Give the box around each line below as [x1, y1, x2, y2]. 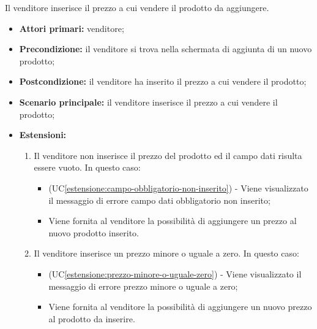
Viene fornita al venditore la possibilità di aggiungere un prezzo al [48, 214, 297, 227]
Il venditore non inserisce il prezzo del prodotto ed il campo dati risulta [34, 149, 302, 161]
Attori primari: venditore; [19, 21, 124, 34]
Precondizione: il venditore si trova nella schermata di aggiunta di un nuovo [19, 42, 312, 55]
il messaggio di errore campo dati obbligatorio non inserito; [48, 193, 270, 206]
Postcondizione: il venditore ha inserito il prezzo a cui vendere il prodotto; [19, 75, 307, 88]
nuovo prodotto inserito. [48, 226, 139, 239]
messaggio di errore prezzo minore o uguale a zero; [48, 279, 238, 292]
